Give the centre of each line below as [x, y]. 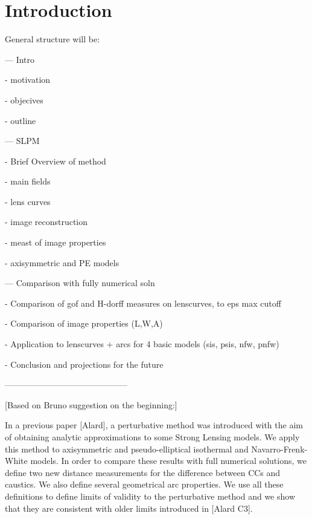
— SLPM [22, 141]
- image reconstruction [46, 222]
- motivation [28, 80]
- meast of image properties [56, 242]
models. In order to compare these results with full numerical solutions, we [168, 461]
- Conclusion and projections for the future [84, 364]
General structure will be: [53, 39]
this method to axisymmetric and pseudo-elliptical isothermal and [127, 449]
